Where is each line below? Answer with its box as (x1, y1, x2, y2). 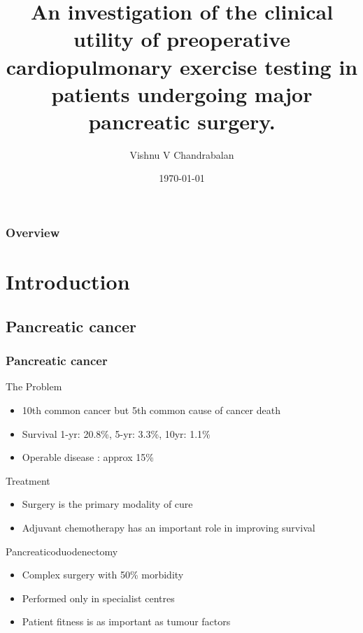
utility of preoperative (73, 24, 290, 53)
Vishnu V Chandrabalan (129, 147, 234, 162)
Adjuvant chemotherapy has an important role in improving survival (22, 520, 315, 534)
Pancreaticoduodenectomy (6, 543, 118, 558)
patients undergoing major (51, 79, 313, 108)
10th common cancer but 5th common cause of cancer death (22, 402, 280, 417)
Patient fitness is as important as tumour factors (22, 614, 231, 629)
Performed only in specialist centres (22, 590, 175, 605)
